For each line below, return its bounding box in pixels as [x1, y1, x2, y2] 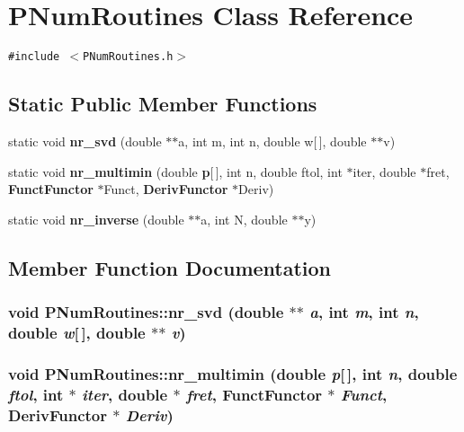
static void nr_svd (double [8, 131, 162, 150]
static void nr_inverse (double [8, 209, 184, 228]
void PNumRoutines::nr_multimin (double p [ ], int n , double [8, 362, 458, 384]
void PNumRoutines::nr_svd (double [8, 301, 284, 323]
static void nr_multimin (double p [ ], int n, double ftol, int [8, 162, 343, 181]
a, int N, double [201, 209, 288, 228]
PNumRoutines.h [83, 50, 174, 64]
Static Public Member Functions [8, 90, 317, 118]
